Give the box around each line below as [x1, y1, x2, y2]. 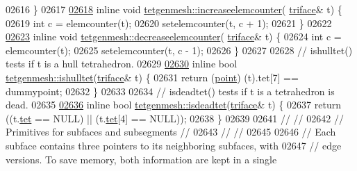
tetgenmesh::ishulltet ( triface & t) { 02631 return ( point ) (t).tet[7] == [6, 70, 299, 84]
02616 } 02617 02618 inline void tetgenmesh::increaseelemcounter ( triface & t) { [6, 2, 342, 16]
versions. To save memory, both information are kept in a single [6, 152, 277, 166]
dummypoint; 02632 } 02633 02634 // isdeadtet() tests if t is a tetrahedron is [6, 83, 335, 98]
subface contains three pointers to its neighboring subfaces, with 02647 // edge [6, 138, 342, 152]
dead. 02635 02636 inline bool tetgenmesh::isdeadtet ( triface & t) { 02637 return [6, 97, 341, 112]
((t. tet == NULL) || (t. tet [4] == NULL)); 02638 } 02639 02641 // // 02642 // [6, 111, 344, 125]
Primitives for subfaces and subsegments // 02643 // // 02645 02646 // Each [6, 124, 336, 139]
